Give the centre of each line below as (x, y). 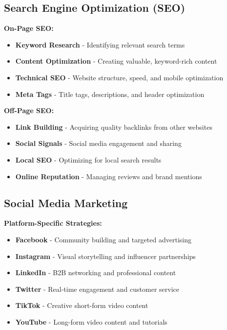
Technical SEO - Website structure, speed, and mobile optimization (119, 77)
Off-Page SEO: (29, 110)
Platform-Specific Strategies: (53, 223)
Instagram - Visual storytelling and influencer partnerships (105, 256)
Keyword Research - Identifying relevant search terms (100, 44)
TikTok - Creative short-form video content (82, 305)
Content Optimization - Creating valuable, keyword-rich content (116, 61)
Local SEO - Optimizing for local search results (88, 159)
